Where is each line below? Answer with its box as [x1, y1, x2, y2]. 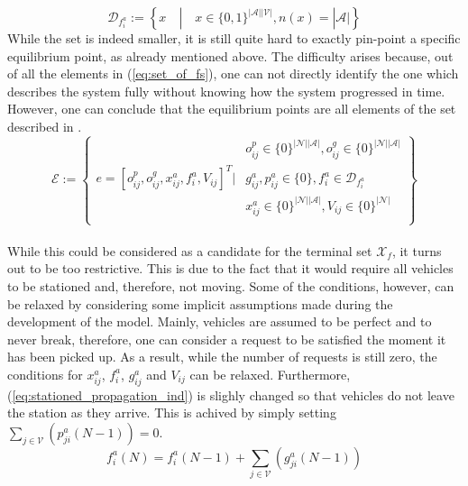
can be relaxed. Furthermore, [189, 364, 351, 383]
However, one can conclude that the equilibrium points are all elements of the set [7, 99, 456, 118]
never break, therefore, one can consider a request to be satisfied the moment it [7, 329, 446, 348]
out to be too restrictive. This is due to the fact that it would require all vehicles [7, 259, 454, 278]
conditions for [7, 364, 83, 383]
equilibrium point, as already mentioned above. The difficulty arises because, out [7, 46, 454, 65]
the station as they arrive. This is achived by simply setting [7, 403, 336, 422]
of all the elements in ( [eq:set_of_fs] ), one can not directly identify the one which [7, 64, 459, 83]
